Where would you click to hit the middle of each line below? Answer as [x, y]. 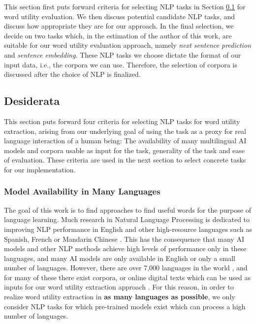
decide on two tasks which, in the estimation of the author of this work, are [118, 35]
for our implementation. [40, 169]
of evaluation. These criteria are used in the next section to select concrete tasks [125, 160]
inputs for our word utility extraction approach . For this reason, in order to [119, 287]
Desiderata [32, 101]
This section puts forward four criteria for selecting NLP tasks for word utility [122, 121]
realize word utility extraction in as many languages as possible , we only [120, 297]
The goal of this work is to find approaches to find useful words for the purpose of [128, 210]
